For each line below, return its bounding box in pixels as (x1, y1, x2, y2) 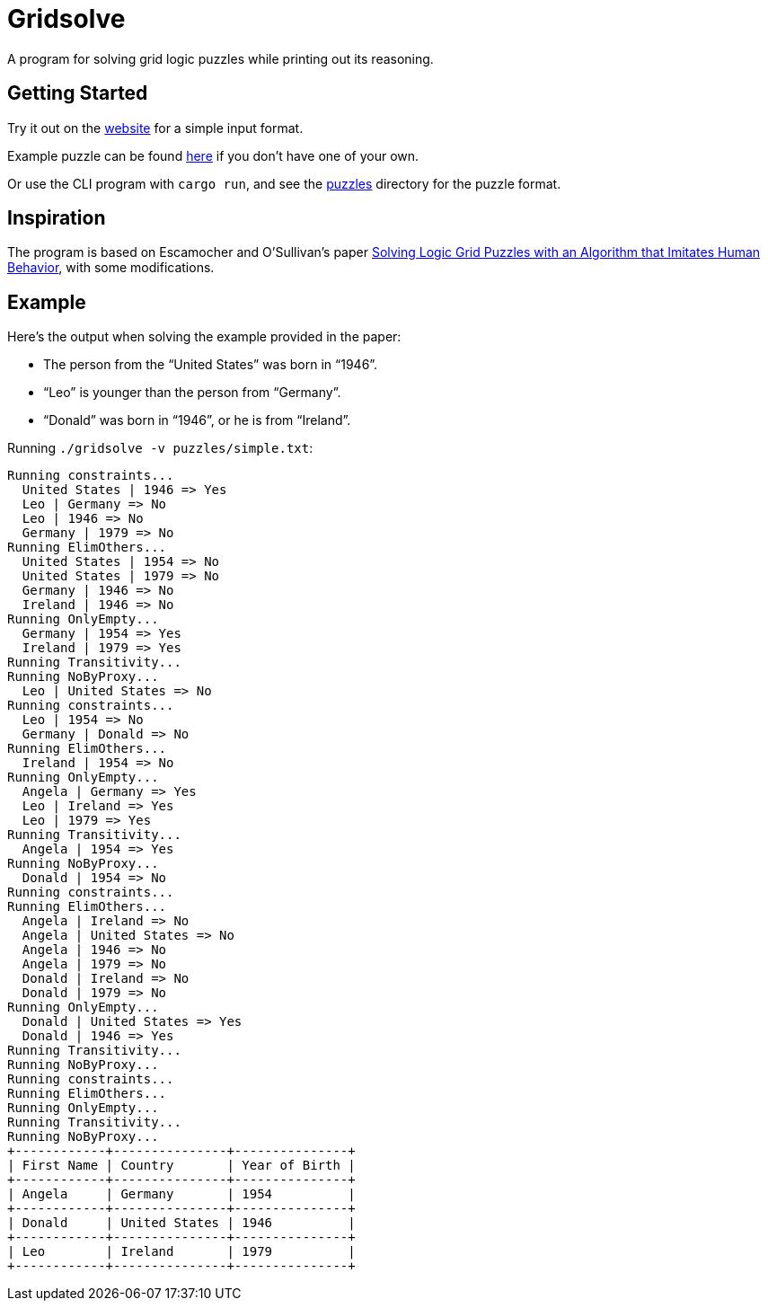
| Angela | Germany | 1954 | (7, 1187, 356, 1202)
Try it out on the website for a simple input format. (7, 119, 304, 136)
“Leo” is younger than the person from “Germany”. (43, 384, 341, 401)
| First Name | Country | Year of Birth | (7, 1158, 356, 1173)
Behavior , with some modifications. (7, 260, 215, 276)
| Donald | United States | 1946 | (7, 1215, 356, 1231)
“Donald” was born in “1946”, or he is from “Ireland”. (43, 412, 351, 429)
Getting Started (7, 82, 148, 105)
